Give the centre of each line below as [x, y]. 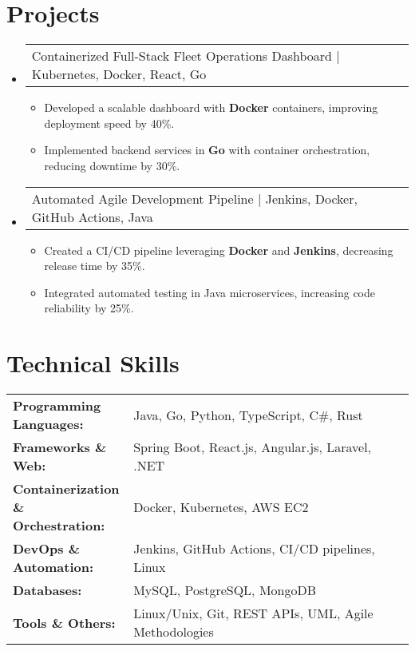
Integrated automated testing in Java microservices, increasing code [209, 292]
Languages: [48, 424]
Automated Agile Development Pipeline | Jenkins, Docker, [194, 198]
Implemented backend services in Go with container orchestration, [207, 150]
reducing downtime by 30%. [112, 165]
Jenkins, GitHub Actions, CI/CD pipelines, [254, 548]
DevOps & [47, 548]
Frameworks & [60, 447]
